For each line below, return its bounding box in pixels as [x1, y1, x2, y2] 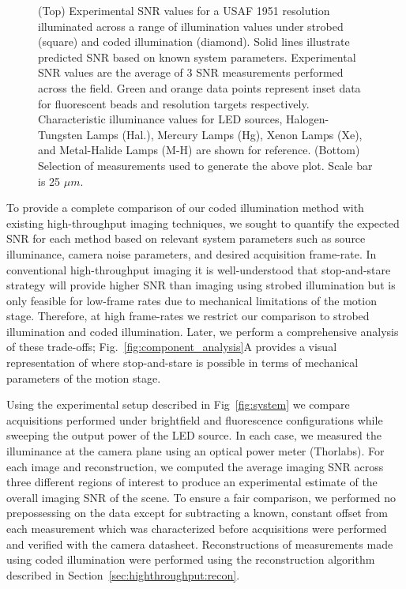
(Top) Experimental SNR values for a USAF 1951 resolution [38, 2, 330, 18]
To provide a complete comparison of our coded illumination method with [6, 199, 364, 216]
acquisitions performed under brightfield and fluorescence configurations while [6, 411, 383, 428]
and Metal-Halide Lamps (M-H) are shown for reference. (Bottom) [38, 142, 360, 158]
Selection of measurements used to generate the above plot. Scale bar [38, 157, 373, 173]
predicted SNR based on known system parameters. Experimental [38, 48, 356, 65]
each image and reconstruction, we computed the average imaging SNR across [6, 458, 384, 474]
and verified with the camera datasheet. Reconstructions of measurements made [6, 535, 393, 552]
